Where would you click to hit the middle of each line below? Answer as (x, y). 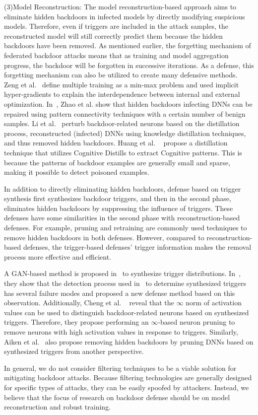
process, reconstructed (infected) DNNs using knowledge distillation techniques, (125, 133)
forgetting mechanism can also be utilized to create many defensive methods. (121, 75)
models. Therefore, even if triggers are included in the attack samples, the (116, 26)
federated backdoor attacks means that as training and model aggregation (116, 55)
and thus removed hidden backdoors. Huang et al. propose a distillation (116, 143)
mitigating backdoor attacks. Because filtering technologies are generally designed (128, 378)
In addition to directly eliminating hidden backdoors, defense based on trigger (123, 188)
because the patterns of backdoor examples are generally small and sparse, (117, 162)
